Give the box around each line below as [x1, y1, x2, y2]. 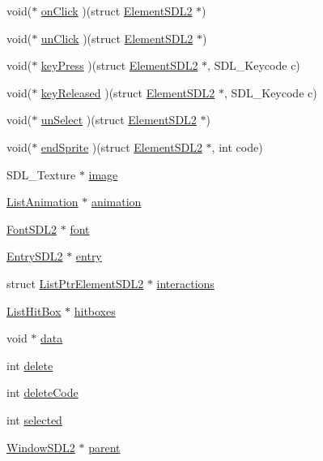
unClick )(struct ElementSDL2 [40, 29, 193, 46]
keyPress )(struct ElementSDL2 [40, 57, 198, 74]
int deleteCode [6, 384, 79, 401]
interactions [156, 274, 215, 291]
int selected [6, 411, 62, 428]
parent [88, 438, 121, 455]
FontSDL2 [6, 220, 57, 237]
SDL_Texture [6, 166, 76, 183]
